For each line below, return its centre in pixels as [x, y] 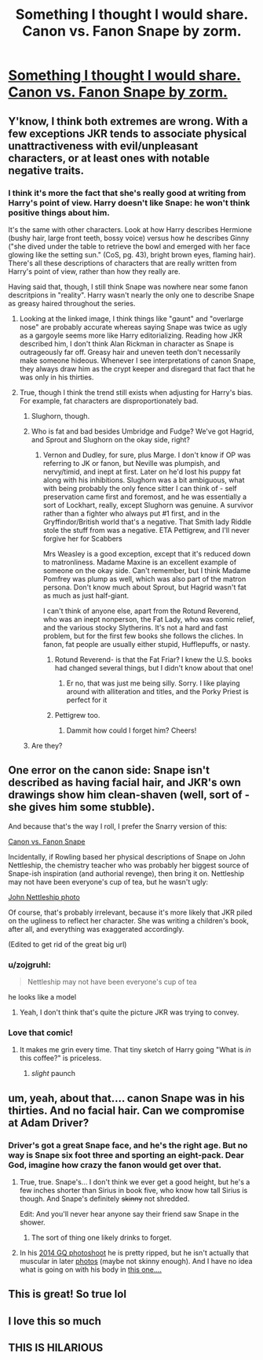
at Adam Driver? [49, 1123]
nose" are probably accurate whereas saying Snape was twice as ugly [133, 327]
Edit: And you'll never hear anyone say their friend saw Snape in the [129, 1214]
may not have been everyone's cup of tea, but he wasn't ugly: [108, 881]
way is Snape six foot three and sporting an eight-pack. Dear [126, 1155]
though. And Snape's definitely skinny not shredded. [104, 1199]
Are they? [47, 745]
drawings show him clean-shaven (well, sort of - [129, 795]
